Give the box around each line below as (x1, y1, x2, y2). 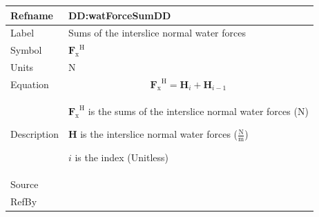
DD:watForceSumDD (68, 8, 171, 22)
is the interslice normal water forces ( (80, 127, 238, 141)
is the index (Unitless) (75, 150, 169, 165)
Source (10, 176, 39, 191)
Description (10, 127, 59, 141)
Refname (10, 8, 53, 22)
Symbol (10, 43, 42, 57)
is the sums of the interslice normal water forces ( (88, 103, 298, 118)
